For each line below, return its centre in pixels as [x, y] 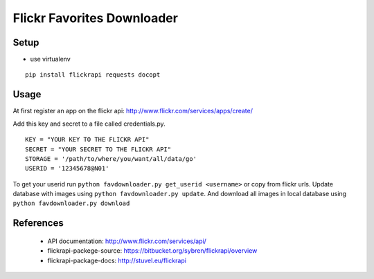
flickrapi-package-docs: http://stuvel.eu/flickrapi [117, 260]
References [38, 223]
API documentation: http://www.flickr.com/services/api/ [127, 241]
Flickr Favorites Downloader [95, 18]
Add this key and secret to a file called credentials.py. [89, 124]
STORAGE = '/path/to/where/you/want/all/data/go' [111, 158]
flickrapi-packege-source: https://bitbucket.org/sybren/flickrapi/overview [152, 251]
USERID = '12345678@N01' [67, 169]
